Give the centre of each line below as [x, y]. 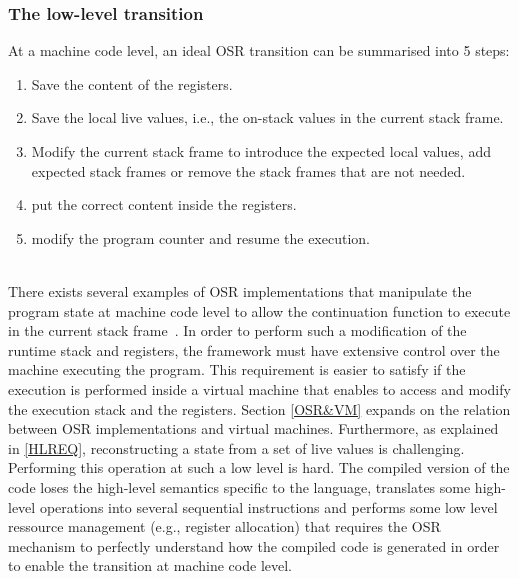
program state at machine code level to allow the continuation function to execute [259, 310]
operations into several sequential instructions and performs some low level [268, 506]
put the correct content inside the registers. [164, 204]
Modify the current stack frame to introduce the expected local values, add [261, 151]
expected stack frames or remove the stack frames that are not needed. [248, 170]
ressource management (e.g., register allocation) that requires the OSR [224, 526]
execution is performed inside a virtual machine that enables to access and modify [259, 388]
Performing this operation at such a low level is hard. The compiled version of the [259, 467]
